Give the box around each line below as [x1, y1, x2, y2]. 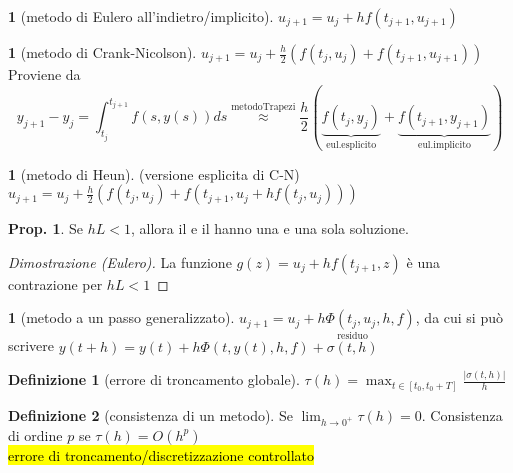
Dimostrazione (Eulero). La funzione [8, 251, 232, 272]
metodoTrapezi [231, 102, 296, 113]
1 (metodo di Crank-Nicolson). [8, 42, 197, 62]
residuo [337, 330, 368, 341]
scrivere [8, 335, 55, 356]
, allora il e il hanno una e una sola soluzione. [131, 218, 409, 239]
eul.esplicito [326, 139, 377, 150]
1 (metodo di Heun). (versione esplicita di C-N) [8, 163, 300, 184]
